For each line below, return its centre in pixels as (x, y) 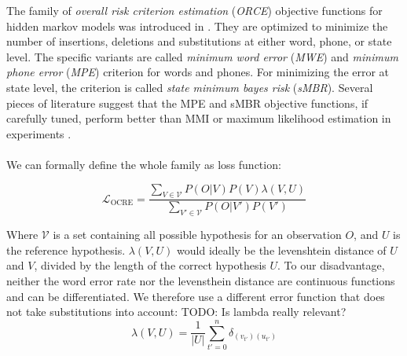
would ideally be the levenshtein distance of (282, 250)
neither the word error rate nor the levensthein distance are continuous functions (201, 280)
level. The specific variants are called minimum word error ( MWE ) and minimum (202, 56)
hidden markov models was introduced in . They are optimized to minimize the (197, 26)
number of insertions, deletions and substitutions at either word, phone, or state (199, 41)
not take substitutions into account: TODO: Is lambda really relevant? (176, 312)
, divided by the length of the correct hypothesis (150, 265)
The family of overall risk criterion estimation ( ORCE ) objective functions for (194, 10)
